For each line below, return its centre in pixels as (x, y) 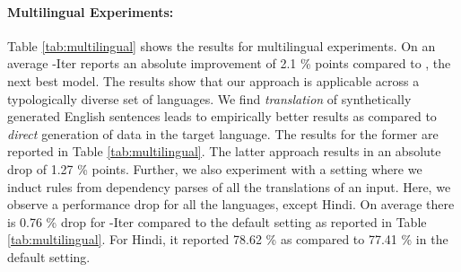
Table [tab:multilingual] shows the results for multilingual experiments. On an (222, 45)
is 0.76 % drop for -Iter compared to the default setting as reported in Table (217, 221)
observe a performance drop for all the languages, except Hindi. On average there (231, 204)
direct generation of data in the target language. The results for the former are (223, 133)
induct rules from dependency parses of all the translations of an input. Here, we (229, 186)
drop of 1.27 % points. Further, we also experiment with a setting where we (215, 168)
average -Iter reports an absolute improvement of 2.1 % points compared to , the (229, 63)
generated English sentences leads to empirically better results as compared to (222, 116)
